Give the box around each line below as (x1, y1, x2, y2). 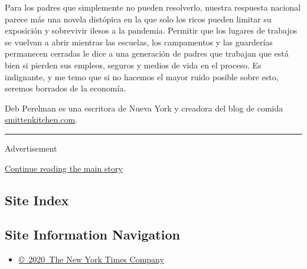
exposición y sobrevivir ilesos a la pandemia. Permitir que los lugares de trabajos (5, 24, 298, 37)
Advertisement (5, 142, 57, 154)
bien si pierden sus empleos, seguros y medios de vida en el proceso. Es (5, 58, 262, 71)
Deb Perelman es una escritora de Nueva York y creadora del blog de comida (5, 101, 283, 114)
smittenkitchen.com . (5, 113, 77, 126)
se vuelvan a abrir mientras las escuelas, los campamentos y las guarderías (5, 35, 273, 48)
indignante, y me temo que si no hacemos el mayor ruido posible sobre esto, (5, 70, 279, 83)
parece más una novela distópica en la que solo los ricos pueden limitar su (5, 12, 272, 25)
